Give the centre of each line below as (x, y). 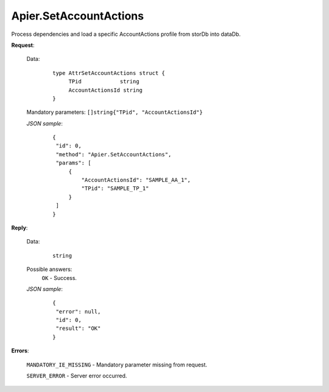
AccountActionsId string (106, 90)
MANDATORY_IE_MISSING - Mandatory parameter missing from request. (117, 365)
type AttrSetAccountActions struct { (109, 73)
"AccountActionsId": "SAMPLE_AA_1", (136, 180)
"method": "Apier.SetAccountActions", (114, 154)
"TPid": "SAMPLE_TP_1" (115, 188)
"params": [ (73, 163)
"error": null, (78, 311)
